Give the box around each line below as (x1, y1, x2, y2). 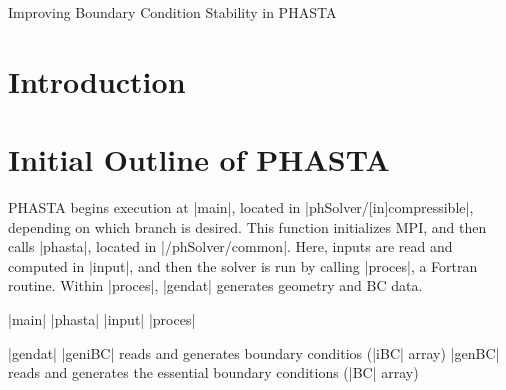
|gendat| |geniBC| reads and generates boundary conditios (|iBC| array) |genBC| (8, 342, 500, 363)
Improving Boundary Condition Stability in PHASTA (8, 2, 337, 22)
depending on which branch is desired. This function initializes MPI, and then (8, 216, 487, 237)
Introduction (8, 60, 186, 101)
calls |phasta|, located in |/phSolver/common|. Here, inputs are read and (8, 236, 453, 257)
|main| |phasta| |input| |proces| (8, 309, 196, 330)
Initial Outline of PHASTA (8, 139, 390, 180)
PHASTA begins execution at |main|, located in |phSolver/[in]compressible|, (8, 197, 474, 218)
